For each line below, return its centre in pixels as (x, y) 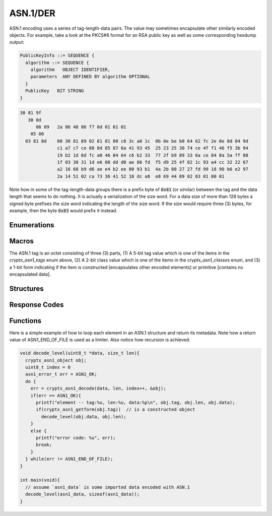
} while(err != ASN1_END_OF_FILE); (69, 459)
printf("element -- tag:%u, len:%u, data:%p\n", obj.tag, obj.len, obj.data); (135, 403)
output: (17, 42)
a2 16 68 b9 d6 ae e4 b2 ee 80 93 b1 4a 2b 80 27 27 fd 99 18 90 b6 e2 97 (153, 169)
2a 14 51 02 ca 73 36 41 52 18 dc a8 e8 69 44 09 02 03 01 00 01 (141, 176)
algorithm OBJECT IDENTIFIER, (71, 70)
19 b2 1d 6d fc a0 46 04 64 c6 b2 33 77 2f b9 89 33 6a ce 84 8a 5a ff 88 (153, 155)
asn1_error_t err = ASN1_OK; (61, 374)
